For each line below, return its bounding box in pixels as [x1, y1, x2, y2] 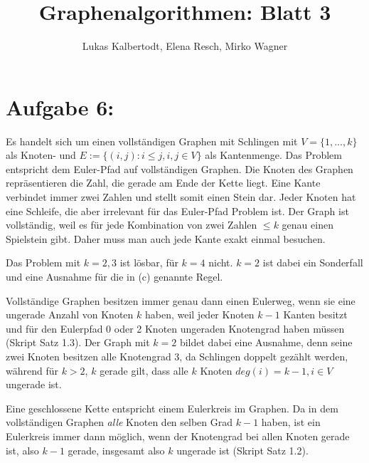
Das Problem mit [6, 255, 81, 270]
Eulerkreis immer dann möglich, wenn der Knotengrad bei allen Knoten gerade [6, 428, 350, 443]
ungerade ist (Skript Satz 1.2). [176, 442, 309, 457]
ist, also [6, 442, 39, 457]
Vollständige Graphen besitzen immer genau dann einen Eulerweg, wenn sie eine [6, 293, 355, 308]
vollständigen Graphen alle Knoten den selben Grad [6, 415, 233, 430]
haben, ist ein [261, 415, 321, 430]
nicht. [208, 255, 233, 270]
